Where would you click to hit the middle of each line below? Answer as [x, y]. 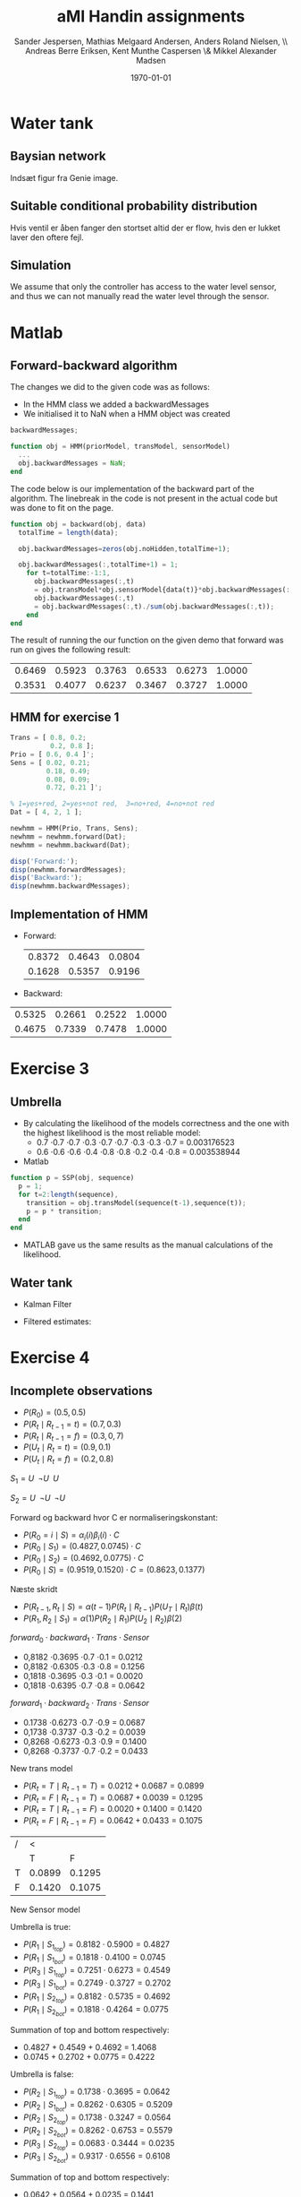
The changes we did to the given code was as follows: [110, 387]
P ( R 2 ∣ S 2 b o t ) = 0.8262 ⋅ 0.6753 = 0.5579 [98, 2132]
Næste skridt [34, 1589]
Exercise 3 [50, 1069]
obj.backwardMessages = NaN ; [72, 463]
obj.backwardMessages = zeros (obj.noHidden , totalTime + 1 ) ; [124, 548]
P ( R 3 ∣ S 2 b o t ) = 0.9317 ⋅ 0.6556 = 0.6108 [96, 2158]
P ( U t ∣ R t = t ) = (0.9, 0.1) [67, 1448]
